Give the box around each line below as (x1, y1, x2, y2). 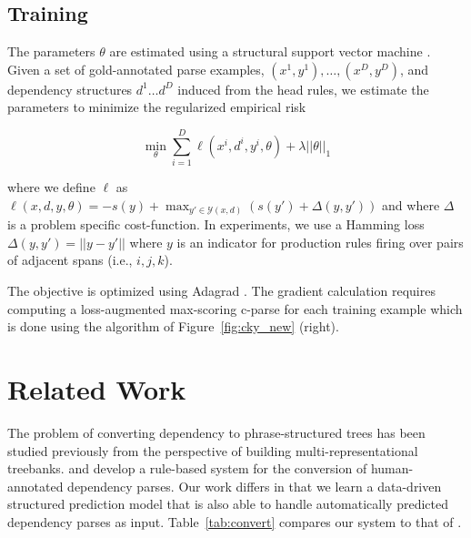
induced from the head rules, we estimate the (177, 79, 429, 98)
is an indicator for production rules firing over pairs (176, 232, 464, 251)
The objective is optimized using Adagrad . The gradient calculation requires (7, 281, 436, 299)
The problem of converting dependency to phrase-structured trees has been (7, 422, 426, 442)
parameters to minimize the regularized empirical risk (7, 97, 306, 117)
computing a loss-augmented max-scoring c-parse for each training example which (7, 299, 463, 318)
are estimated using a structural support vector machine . (109, 42, 431, 61)
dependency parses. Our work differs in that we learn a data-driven (67, 476, 442, 495)
